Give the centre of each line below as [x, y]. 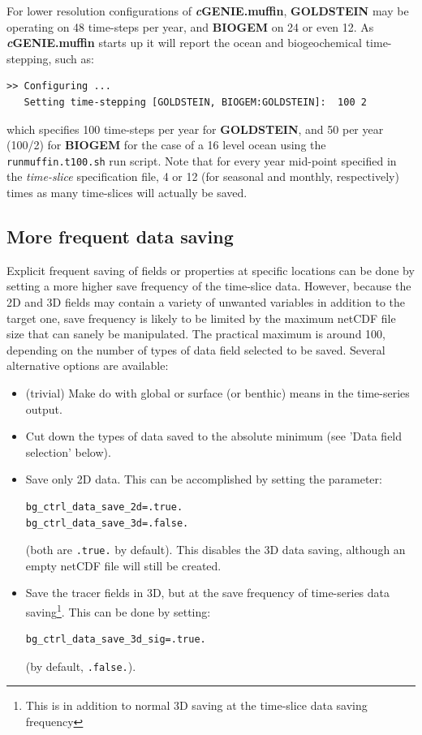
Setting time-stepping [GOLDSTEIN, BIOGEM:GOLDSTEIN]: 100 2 [195, 102]
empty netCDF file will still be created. [123, 565]
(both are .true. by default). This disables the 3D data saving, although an [215, 550]
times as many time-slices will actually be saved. [127, 192]
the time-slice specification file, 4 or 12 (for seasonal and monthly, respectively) [203, 176]
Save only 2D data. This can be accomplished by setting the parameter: [204, 479]
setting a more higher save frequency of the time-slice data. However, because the [209, 286]
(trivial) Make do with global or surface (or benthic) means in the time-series [217, 392]
